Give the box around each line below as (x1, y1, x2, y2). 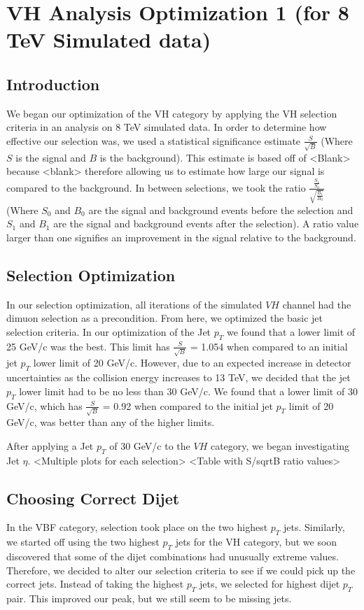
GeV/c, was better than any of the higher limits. (6, 415, 215, 430)
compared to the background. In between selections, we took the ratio (6, 180, 306, 194)
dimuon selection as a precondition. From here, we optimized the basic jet (6, 311, 323, 325)
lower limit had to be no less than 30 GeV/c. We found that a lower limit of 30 (19, 383, 358, 398)
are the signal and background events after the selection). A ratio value (53, 216, 359, 231)
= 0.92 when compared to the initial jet (102, 398, 273, 413)
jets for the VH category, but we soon (175, 534, 337, 549)
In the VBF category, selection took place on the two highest (6, 520, 268, 534)
